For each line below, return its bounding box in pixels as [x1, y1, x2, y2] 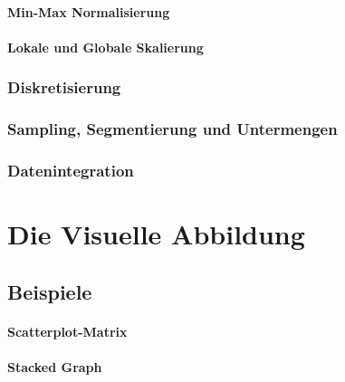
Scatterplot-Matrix [7, 321, 128, 340]
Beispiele [7, 277, 92, 305]
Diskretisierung [7, 76, 121, 99]
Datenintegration [7, 158, 134, 181]
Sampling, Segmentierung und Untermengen [7, 118, 338, 140]
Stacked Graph [7, 357, 102, 376]
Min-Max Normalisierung [7, 2, 170, 21]
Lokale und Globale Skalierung [7, 37, 204, 56]
